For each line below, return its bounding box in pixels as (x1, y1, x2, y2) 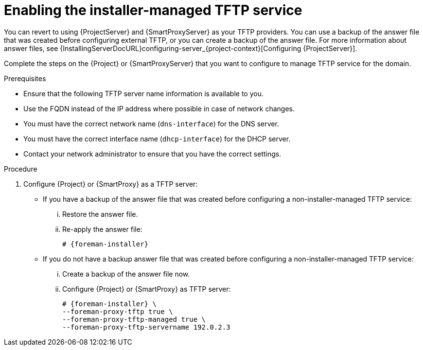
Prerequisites (4, 74, 46, 83)
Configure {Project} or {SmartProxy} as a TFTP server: (23, 179, 198, 188)
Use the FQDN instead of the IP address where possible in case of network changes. (23, 104, 295, 113)
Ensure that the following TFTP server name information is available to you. (23, 89, 264, 98)
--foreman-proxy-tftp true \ (62, 307, 173, 315)
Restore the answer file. (62, 210, 138, 218)
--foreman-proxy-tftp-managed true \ (62, 315, 206, 323)
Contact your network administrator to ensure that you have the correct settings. (23, 149, 282, 158)
